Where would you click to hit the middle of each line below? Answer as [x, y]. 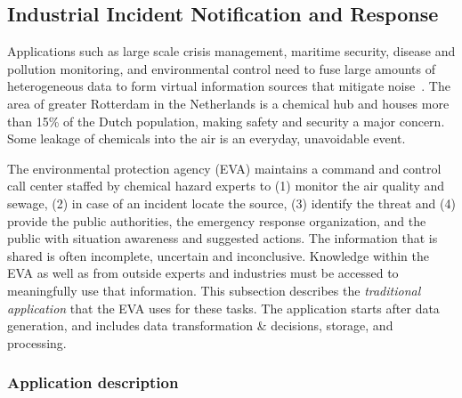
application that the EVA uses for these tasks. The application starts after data [223, 308]
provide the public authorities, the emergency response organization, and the [217, 220]
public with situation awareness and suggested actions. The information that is [223, 238]
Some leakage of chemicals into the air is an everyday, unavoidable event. [207, 138]
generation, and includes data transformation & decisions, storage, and [200, 325]
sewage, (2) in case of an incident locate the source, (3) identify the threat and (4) [231, 203]
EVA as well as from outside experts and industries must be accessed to [203, 273]
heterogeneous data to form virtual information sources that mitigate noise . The [229, 86]
